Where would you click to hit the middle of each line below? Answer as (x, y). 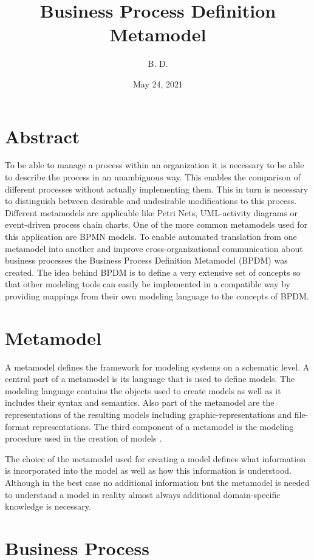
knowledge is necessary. (48, 506)
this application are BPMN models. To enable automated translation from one (151, 236)
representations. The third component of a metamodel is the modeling (163, 426)
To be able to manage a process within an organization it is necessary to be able (155, 165)
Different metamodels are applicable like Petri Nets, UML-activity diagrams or (152, 212)
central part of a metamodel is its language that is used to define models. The (150, 379)
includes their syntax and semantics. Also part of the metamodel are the (140, 402)
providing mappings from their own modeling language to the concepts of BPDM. (157, 295)
